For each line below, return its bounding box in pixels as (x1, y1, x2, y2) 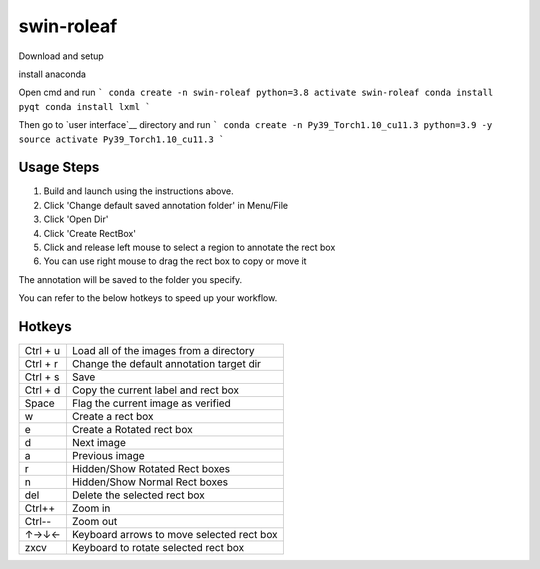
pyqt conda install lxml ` (18, 101, 151, 112)
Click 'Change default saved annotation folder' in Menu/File (43, 199, 289, 211)
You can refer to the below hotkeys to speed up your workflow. (18, 292, 278, 304)
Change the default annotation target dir (71, 357, 262, 371)
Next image (71, 436, 127, 450)
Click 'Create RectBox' (43, 227, 137, 239)
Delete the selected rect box (71, 488, 205, 502)
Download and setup (18, 50, 104, 62)
